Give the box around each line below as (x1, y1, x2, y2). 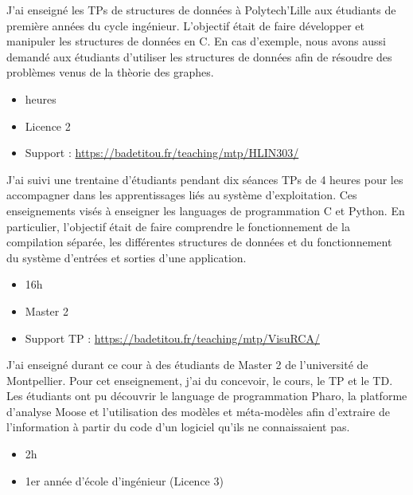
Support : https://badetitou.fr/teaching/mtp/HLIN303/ (25, 144, 299, 161)
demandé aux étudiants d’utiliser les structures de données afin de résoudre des (6, 48, 392, 65)
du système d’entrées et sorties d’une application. (6, 249, 247, 265)
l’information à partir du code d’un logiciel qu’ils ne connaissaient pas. (6, 418, 350, 435)
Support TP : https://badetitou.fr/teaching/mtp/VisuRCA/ (25, 329, 320, 346)
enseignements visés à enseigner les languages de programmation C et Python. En (6, 202, 405, 218)
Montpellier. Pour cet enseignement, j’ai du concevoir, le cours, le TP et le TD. (6, 371, 393, 388)
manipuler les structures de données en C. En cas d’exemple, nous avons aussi (6, 33, 386, 49)
